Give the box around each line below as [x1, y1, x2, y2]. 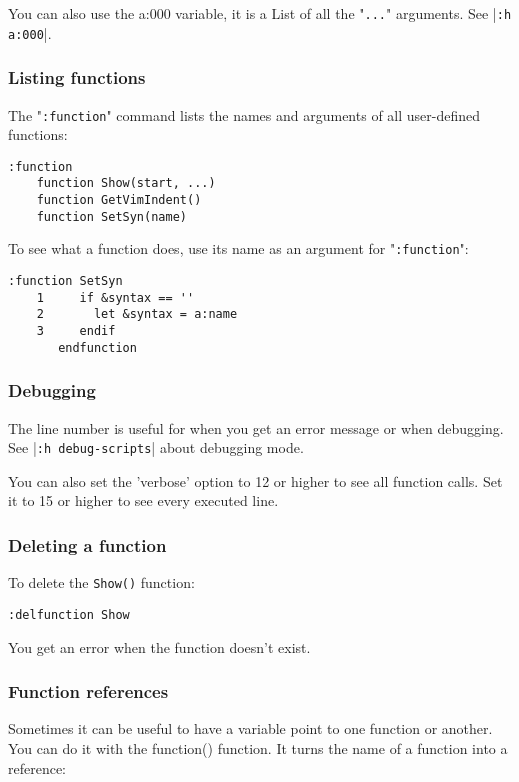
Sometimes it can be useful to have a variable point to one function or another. [8, 718, 493, 739]
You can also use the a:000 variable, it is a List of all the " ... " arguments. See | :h [8, 3, 512, 23]
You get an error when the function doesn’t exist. [8, 636, 311, 657]
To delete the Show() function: [8, 572, 195, 593]
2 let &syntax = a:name [36, 307, 238, 322]
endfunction [58, 340, 137, 355]
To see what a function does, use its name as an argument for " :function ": [8, 238, 469, 259]
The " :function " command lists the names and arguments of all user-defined [8, 104, 481, 125]
